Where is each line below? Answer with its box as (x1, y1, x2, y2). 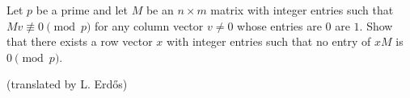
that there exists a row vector (6, 33, 153, 50)
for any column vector (95, 17, 204, 34)
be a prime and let (36, 2, 128, 18)
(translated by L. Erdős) (6, 76, 128, 92)
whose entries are (237, 17, 322, 34)
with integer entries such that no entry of (167, 33, 371, 50)
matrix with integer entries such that (210, 2, 394, 18)
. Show (359, 17, 393, 34)
